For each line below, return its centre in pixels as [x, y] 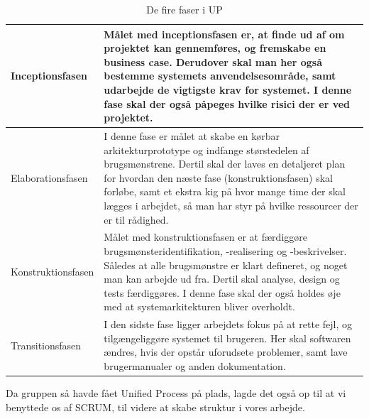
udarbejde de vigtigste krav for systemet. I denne [228, 89]
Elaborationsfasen [49, 177]
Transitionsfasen [46, 345]
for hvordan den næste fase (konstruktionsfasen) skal [218, 177]
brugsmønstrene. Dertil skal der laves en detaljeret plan [225, 164]
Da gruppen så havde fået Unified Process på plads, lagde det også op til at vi [176, 393]
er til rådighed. [136, 219]
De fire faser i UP [184, 9]
